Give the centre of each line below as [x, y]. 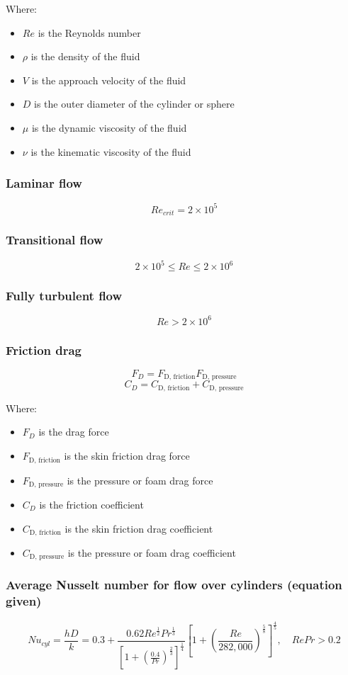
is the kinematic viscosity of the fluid [111, 151]
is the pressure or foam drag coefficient [152, 553]
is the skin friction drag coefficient [139, 528]
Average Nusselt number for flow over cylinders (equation [174, 585]
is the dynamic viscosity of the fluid [109, 127]
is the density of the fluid [85, 56]
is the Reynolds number [89, 32]
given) [24, 601]
